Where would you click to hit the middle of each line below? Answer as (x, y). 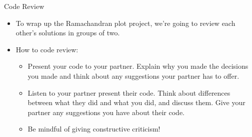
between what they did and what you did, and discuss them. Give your (136, 102)
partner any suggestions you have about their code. (106, 112)
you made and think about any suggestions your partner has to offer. (133, 75)
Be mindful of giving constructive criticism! (94, 129)
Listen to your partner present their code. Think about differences (129, 92)
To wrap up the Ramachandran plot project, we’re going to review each (125, 23)
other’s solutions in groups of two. (68, 33)
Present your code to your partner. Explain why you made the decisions (138, 66)
